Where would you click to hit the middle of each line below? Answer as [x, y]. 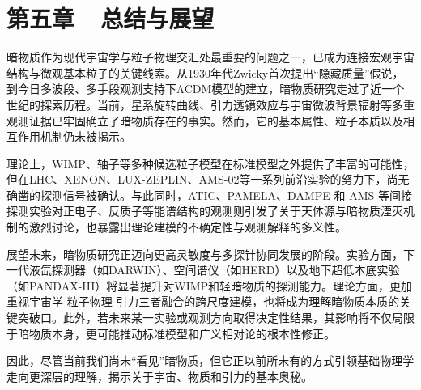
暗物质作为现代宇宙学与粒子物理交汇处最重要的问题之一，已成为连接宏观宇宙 [210, 57]
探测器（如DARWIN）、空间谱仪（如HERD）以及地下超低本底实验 [225, 270]
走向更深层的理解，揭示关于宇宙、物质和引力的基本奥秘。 [159, 376]
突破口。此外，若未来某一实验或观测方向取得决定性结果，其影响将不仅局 [210, 318]
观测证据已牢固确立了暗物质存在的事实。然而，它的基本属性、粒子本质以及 [205, 120]
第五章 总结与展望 [111, 18]
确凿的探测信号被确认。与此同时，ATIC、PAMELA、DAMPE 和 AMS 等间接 [209, 195]
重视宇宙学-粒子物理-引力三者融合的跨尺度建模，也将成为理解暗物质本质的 [203, 301]
